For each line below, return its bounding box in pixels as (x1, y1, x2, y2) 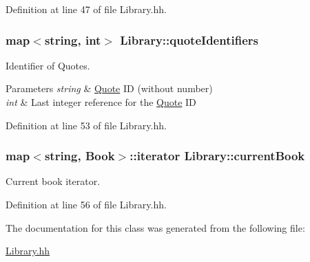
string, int (44, 31, 101, 48)
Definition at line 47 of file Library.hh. (6, 2, 167, 16)
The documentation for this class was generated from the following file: (6, 220, 305, 234)
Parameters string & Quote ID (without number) (6, 81, 213, 96)
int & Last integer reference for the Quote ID (6, 95, 196, 109)
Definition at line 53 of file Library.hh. (6, 118, 167, 132)
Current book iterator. (6, 174, 101, 188)
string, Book (44, 147, 115, 164)
